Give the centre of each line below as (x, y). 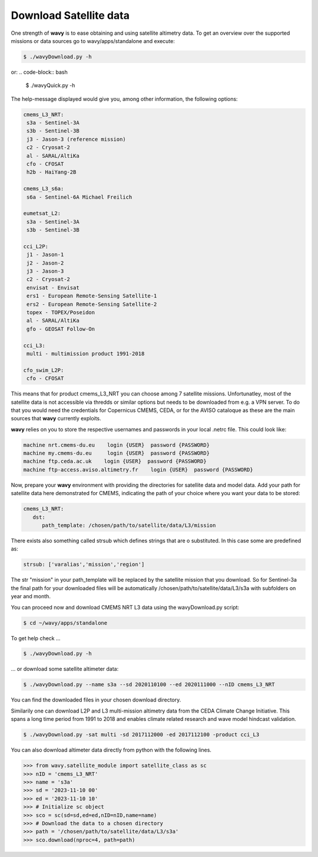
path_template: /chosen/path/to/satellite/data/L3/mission (129, 525)
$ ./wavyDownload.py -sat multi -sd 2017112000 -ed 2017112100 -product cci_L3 (141, 735)
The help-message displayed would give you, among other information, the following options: (124, 99)
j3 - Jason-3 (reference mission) (76, 139)
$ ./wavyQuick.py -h (50, 85)
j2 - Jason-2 (45, 263)
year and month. (31, 596)
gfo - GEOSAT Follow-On (61, 329)
